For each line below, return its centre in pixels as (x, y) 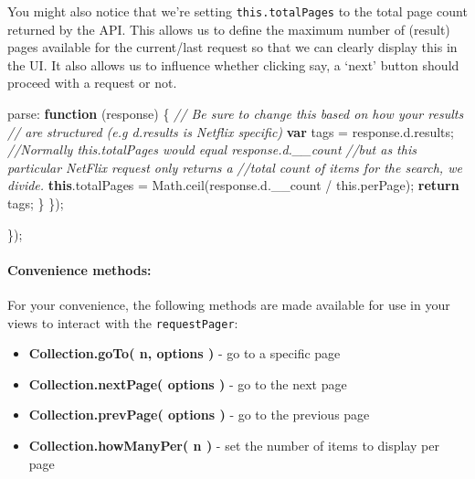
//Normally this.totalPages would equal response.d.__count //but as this (212, 149)
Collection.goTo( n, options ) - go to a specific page (185, 353)
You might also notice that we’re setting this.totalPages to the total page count (237, 11)
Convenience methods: (79, 269)
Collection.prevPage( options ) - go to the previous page (199, 415)
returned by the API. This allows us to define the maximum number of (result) (229, 29)
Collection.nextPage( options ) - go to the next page (188, 383)
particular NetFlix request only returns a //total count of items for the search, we (235, 167)
